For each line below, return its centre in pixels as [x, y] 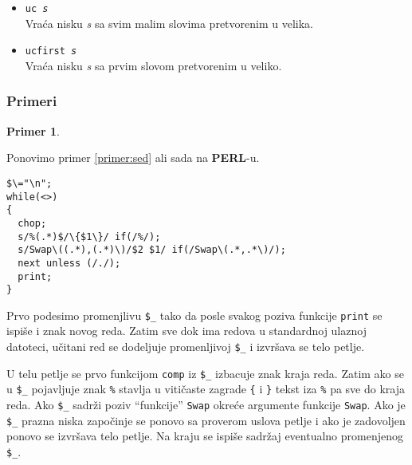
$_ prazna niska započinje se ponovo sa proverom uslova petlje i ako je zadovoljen [206, 420]
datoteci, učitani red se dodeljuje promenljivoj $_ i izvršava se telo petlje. [186, 347]
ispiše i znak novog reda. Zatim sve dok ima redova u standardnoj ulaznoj [186, 331]
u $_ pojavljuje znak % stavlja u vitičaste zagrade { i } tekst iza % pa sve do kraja [206, 389]
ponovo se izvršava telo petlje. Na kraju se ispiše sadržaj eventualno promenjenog [205, 436]
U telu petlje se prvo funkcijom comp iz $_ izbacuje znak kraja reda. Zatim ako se [205, 373]
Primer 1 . [33, 130]
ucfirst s [51, 51]
